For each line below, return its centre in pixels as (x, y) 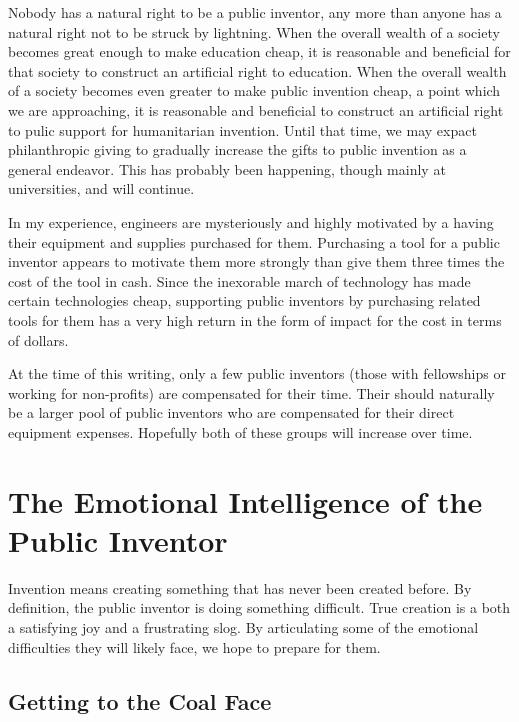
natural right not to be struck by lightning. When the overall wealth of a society (254, 31)
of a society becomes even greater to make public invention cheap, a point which (254, 90)
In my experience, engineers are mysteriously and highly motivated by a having (251, 221)
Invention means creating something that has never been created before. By (240, 587)
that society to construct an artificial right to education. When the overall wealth (257, 70)
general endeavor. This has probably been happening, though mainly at (227, 168)
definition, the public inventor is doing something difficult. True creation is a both (259, 607)
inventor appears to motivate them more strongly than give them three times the (256, 261)
